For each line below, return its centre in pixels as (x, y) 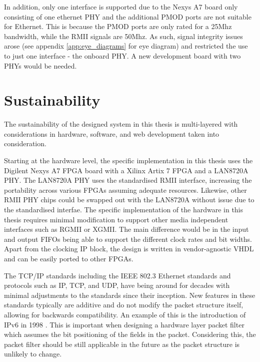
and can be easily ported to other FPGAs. (69, 258)
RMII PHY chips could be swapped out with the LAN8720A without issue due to (129, 200)
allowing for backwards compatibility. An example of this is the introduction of (125, 314)
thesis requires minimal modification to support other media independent (116, 219)
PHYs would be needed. (40, 65)
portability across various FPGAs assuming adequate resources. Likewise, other (125, 190)
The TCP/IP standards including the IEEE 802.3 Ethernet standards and (117, 275)
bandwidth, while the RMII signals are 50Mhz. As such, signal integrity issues (123, 36)
